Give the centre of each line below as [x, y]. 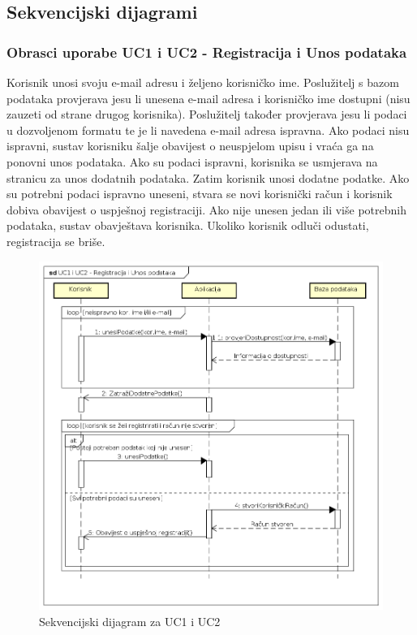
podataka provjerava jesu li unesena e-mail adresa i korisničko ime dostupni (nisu [208, 98]
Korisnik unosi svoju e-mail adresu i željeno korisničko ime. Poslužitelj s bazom [203, 82]
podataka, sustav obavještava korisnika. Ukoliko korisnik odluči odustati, [188, 225]
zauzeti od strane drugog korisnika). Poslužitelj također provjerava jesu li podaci [207, 114]
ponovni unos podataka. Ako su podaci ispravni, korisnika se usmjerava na [192, 161]
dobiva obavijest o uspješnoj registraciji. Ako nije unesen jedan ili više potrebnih [206, 209]
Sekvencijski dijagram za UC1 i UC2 [130, 622]
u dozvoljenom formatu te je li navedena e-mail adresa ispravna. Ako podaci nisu [208, 130]
